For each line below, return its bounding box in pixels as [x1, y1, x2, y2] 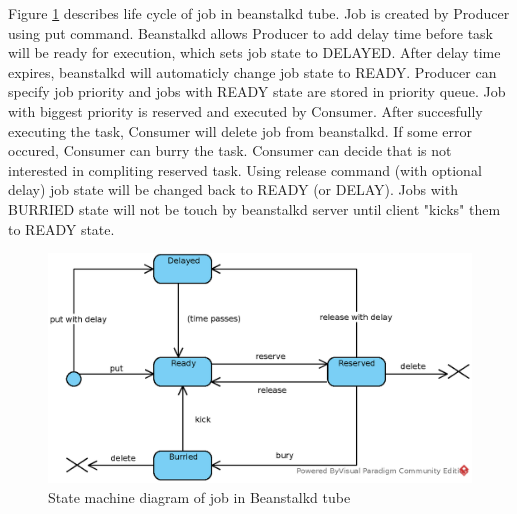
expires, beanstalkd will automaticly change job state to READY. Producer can [8, 61, 497, 82]
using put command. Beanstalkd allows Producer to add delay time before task [8, 22, 493, 43]
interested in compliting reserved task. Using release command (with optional [8, 159, 482, 180]
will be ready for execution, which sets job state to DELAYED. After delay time [8, 42, 501, 63]
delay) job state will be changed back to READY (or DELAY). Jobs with [8, 179, 458, 200]
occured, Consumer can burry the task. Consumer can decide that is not [8, 140, 452, 161]
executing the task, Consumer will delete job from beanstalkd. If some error [8, 120, 473, 141]
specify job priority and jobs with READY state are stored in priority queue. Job [8, 81, 506, 102]
